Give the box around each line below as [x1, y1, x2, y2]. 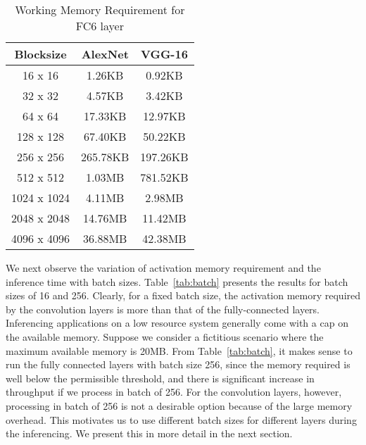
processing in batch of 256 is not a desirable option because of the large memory [6, 398, 353, 413]
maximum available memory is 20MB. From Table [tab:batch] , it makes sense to [6, 343, 353, 358]
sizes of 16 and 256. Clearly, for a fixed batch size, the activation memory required [6, 288, 361, 303]
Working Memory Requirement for [15, 1, 185, 18]
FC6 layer [75, 18, 124, 34]
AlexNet [81, 46, 129, 62]
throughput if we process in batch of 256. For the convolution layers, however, [6, 384, 342, 399]
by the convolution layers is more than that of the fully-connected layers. [6, 301, 320, 316]
